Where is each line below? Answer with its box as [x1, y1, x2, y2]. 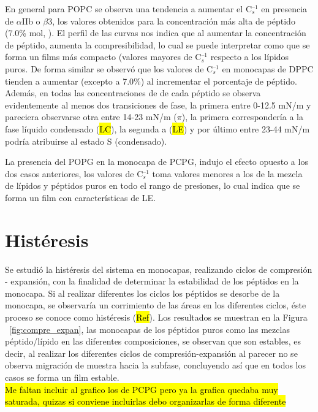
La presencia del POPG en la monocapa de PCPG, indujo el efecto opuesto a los [5, 155, 308, 168]
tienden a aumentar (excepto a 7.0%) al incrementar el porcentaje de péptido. [5, 74, 297, 87]
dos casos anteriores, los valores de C [5, 167, 143, 180]
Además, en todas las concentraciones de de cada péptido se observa [5, 86, 261, 99]
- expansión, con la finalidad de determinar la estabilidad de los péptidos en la [5, 275, 299, 288]
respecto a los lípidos [210, 50, 289, 63]
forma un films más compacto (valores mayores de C [5, 50, 202, 63]
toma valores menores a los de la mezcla [152, 167, 303, 180]
